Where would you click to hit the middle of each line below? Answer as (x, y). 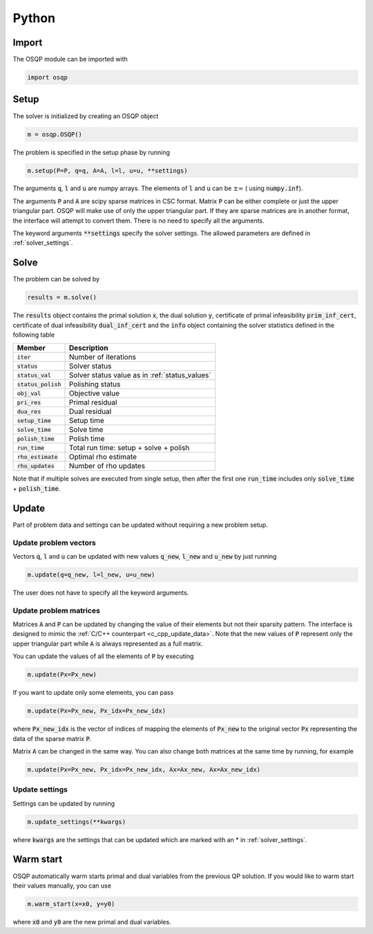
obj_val (29, 393)
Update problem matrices (56, 610)
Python (34, 18)
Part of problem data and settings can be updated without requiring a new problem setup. (141, 525)
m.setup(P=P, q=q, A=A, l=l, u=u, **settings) (107, 170)
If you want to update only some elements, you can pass (93, 693)
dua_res (29, 411)
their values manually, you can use (62, 886)
